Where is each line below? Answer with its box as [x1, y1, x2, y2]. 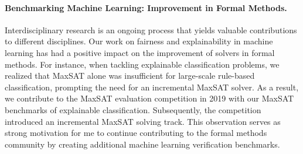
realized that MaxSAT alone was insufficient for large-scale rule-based [5, 69, 255, 82]
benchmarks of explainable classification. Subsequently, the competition [5, 103, 261, 116]
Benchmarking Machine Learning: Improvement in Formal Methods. [5, 1, 287, 13]
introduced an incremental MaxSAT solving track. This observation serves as [5, 115, 281, 127]
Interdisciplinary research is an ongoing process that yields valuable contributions [5, 23, 297, 36]
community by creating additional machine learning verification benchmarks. [5, 138, 280, 150]
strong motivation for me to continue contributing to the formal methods [5, 127, 267, 139]
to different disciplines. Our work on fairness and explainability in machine [5, 35, 273, 47]
